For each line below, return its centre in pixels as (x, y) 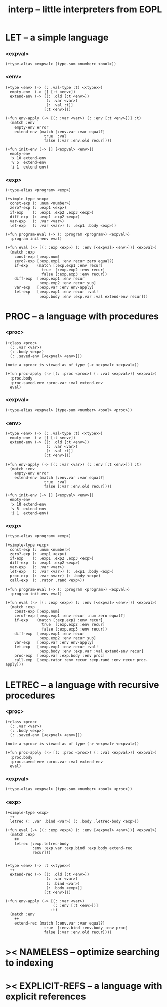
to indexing (29, 963)
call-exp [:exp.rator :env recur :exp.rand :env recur (75, 660)
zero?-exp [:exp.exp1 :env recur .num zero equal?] (70, 616)
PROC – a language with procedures (82, 317)
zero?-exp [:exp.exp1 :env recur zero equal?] (64, 261)
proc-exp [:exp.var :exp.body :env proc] (60, 656)
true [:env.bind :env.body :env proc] (86, 928)
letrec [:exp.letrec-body (42, 844)
